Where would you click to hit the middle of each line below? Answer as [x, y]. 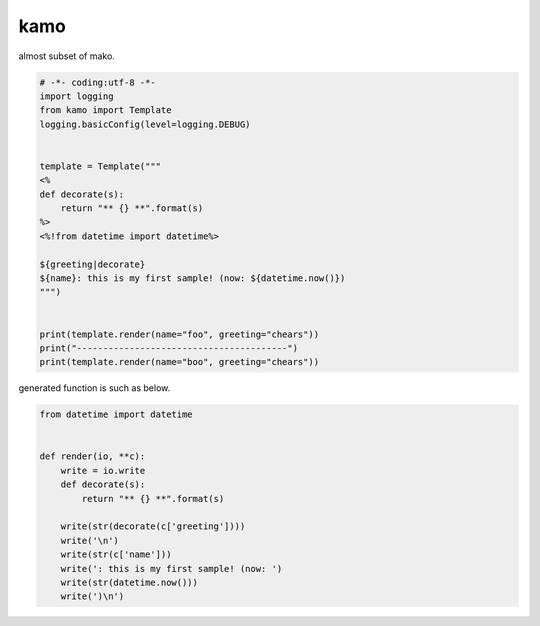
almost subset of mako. [66, 56]
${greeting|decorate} [92, 264]
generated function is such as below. [94, 388]
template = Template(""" [100, 166]
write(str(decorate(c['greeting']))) [153, 526]
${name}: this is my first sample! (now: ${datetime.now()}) [192, 278]
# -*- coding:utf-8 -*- [98, 82]
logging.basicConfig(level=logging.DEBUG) [145, 124]
